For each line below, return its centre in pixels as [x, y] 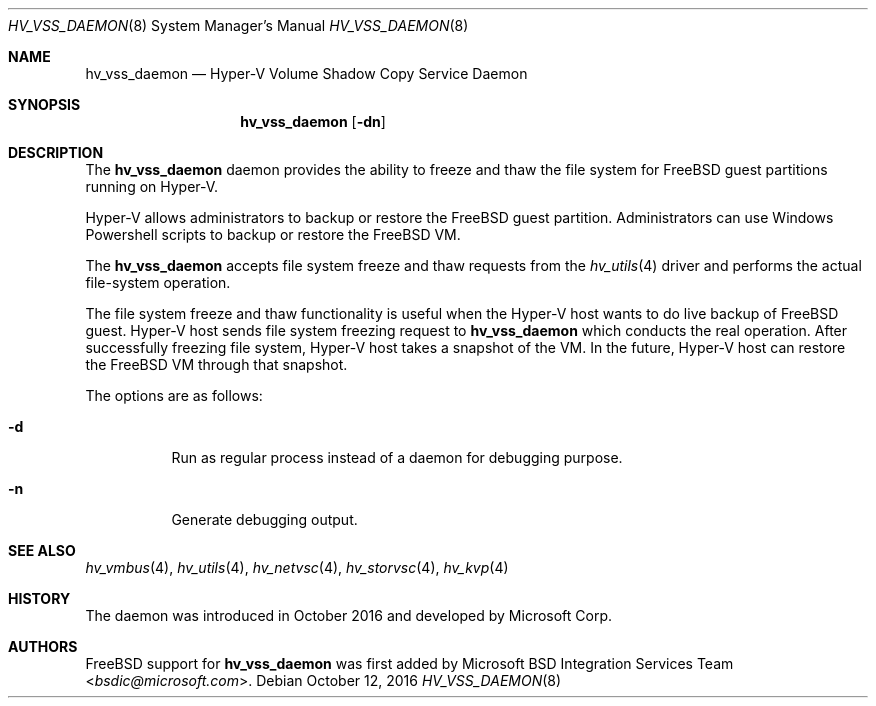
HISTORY [39, 598]
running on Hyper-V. [152, 186]
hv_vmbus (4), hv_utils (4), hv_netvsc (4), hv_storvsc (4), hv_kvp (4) [297, 567]
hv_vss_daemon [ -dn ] [313, 121]
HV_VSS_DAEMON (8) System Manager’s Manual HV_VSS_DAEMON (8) [238, 25]
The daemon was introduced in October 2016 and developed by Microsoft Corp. [349, 615]
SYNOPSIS [44, 104]
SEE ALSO [42, 550]
